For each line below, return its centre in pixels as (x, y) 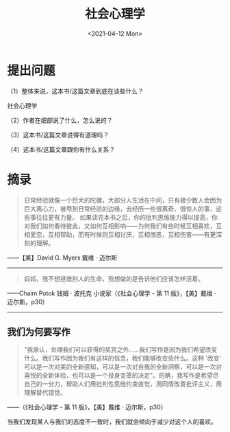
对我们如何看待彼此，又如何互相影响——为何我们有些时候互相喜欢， (120, 226)
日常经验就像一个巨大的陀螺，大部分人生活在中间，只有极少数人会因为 (123, 200)
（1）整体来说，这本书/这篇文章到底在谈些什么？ (75, 91)
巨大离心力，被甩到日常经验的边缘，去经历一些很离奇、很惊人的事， (120, 208)
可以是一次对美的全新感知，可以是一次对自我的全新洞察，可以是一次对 (123, 367)
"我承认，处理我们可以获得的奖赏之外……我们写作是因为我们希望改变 (120, 350)
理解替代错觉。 (45, 393)
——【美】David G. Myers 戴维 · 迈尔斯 (62, 258)
